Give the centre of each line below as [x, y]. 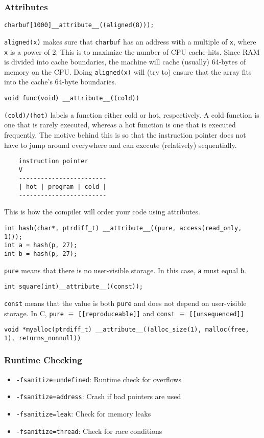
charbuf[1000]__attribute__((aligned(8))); [79, 25]
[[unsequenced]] [217, 314]
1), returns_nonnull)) [43, 338]
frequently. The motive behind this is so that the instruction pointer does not [125, 134]
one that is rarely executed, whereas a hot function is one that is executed [120, 125]
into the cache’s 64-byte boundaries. [60, 82]
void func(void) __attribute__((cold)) [72, 98]
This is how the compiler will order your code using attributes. [102, 212]
